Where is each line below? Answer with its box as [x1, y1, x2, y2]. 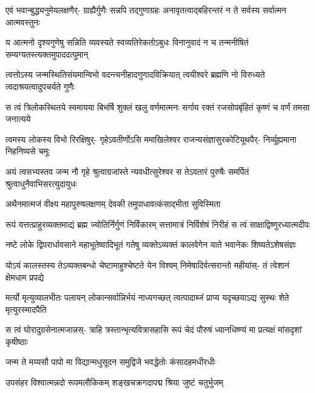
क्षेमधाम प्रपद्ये [5, 270, 44, 283]
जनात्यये [5, 112, 31, 125]
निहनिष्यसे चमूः [5, 145, 50, 157]
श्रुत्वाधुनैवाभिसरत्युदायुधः [5, 177, 77, 190]
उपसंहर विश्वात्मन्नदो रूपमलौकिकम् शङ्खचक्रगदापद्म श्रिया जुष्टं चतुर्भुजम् [5, 376, 223, 389]
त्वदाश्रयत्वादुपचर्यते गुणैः [5, 80, 75, 92]
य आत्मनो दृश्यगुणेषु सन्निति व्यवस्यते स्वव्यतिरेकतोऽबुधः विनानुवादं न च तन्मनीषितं [5, 36, 249, 49]
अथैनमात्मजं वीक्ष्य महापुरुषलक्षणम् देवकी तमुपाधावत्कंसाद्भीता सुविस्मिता [5, 197, 221, 210]
